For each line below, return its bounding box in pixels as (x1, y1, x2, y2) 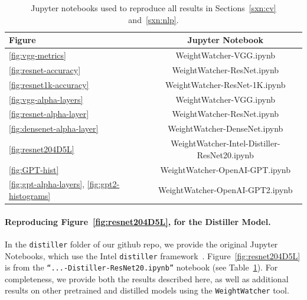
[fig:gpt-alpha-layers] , (9, 178, 85, 190)
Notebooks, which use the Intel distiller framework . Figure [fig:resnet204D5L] (5, 249, 301, 262)
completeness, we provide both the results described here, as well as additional (5, 272, 289, 285)
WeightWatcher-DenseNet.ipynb (168, 122, 283, 135)
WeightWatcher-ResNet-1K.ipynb (165, 78, 286, 90)
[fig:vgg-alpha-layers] (9, 93, 83, 105)
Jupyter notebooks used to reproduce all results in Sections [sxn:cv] (31, 2, 276, 14)
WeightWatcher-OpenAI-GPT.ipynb (160, 163, 291, 175)
